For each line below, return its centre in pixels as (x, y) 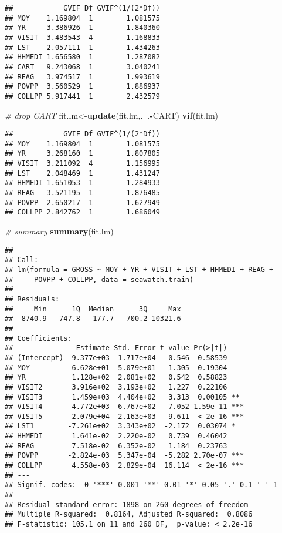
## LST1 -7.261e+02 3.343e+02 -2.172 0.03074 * (120, 426)
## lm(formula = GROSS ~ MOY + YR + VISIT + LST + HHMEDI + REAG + (139, 269)
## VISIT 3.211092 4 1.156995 (82, 164)
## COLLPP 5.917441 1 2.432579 (82, 96)
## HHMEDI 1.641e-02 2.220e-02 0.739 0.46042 (116, 436)
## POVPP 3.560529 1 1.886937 (82, 87)
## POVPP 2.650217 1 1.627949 (82, 202)
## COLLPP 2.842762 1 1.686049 (82, 212)
